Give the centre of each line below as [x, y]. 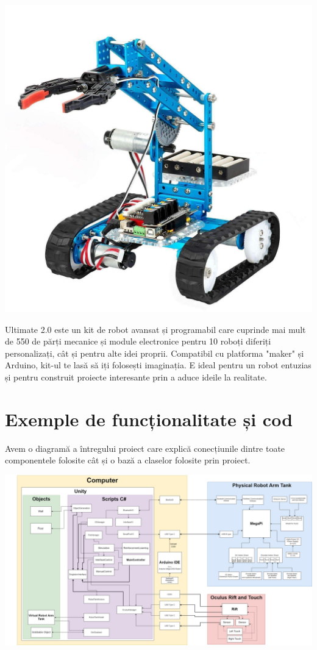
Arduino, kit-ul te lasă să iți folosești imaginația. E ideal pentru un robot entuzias [158, 365]
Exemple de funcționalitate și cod [149, 419]
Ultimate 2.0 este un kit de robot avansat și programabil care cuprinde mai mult [155, 329]
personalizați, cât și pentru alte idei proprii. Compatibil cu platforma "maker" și [155, 353]
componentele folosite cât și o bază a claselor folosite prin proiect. [128, 460]
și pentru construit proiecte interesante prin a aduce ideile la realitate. [136, 377]
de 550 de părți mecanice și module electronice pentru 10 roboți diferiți [138, 341]
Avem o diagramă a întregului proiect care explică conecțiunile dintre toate [145, 448]
